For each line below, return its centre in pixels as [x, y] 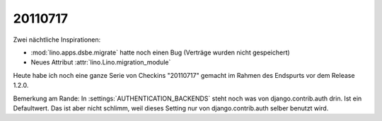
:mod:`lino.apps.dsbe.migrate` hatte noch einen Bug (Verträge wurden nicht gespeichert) [160, 52]
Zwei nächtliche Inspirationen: [57, 40]
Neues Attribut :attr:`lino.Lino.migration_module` [101, 62]
